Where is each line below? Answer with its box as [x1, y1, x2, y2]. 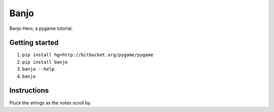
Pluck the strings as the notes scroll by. [9, 99, 92, 106]
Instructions [9, 86, 49, 95]
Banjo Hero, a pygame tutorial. [9, 25, 73, 31]
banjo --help [22, 66, 55, 72]
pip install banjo [22, 59, 68, 65]
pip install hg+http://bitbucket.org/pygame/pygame [22, 52, 154, 58]
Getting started [9, 39, 59, 47]
